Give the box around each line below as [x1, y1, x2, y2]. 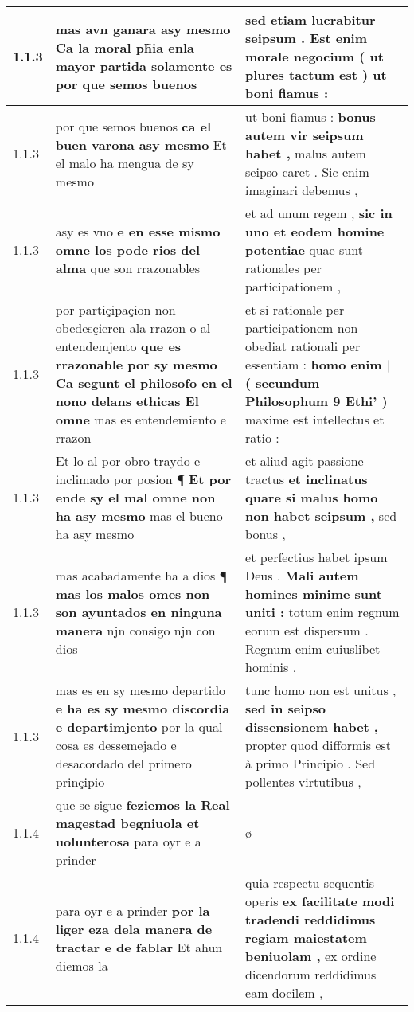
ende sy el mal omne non [55, 488, 216, 506]
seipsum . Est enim [245, 29, 367, 47]
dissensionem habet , [245, 717, 378, 736]
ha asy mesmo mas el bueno [55, 506, 223, 525]
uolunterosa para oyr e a [55, 832, 201, 850]
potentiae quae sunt [245, 240, 363, 259]
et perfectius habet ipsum [245, 548, 388, 566]
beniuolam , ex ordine [245, 947, 377, 965]
